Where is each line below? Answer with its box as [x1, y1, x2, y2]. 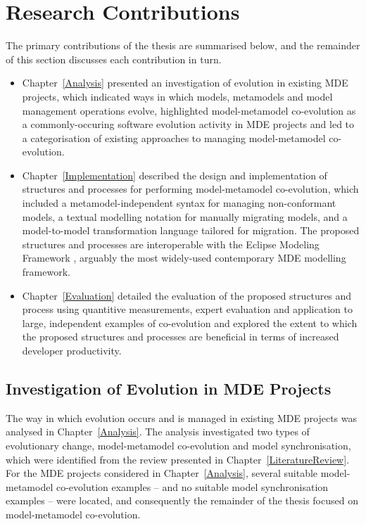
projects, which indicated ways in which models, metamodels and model [22, 89, 333, 103]
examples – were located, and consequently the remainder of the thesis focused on [6, 493, 358, 508]
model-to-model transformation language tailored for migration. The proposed [22, 223, 360, 238]
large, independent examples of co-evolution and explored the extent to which [22, 315, 358, 330]
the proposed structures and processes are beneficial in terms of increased [22, 329, 339, 344]
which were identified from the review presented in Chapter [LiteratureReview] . [6, 452, 350, 466]
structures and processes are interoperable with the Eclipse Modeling [22, 236, 320, 251]
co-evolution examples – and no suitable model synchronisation [56, 479, 329, 494]
